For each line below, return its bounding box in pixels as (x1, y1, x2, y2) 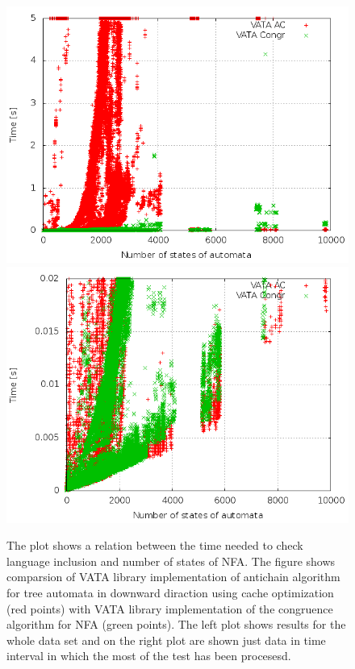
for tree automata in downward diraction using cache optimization (6, 584, 334, 600)
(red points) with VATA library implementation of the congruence (6, 600, 333, 617)
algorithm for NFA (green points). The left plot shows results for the (6, 616, 346, 633)
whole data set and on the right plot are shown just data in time (6, 631, 326, 648)
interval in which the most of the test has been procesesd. (6, 647, 291, 664)
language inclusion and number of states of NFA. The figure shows (6, 552, 336, 569)
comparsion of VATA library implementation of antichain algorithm (6, 568, 340, 585)
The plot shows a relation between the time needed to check (6, 537, 303, 554)
